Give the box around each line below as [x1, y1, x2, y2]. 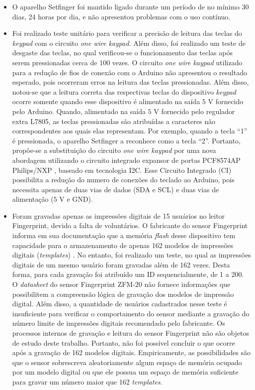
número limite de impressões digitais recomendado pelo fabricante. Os [12, 318, 225, 328]
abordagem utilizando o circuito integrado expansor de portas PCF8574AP [12, 154, 241, 165]
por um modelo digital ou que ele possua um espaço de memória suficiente [12, 367, 239, 377]
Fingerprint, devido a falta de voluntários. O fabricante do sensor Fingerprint [12, 220, 248, 231]
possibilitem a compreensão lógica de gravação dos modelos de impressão [12, 288, 234, 299]
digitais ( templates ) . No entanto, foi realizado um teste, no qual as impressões [12, 250, 251, 260]
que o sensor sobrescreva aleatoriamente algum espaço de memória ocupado [12, 357, 242, 367]
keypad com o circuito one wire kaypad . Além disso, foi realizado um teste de [12, 37, 246, 48]
